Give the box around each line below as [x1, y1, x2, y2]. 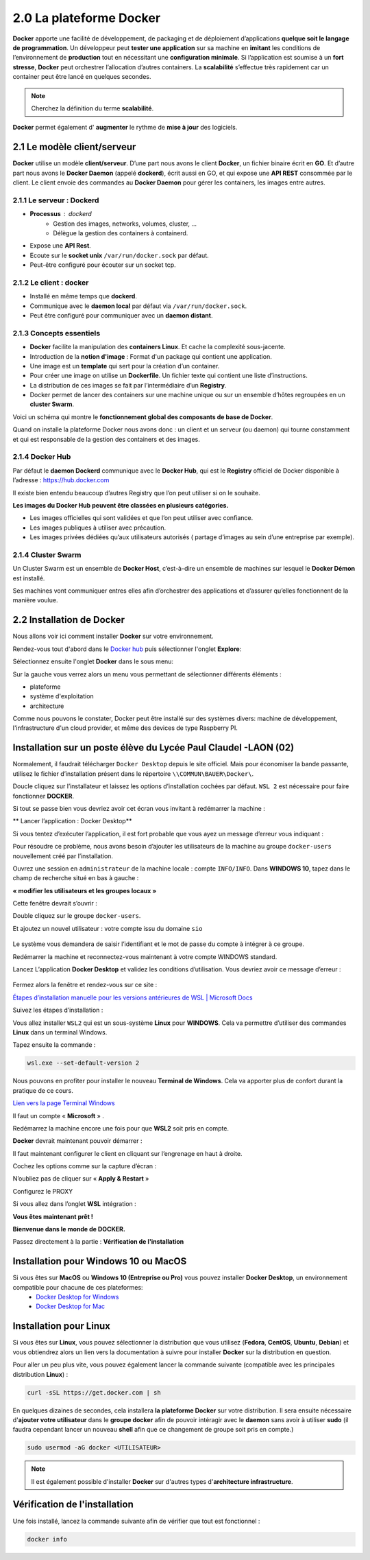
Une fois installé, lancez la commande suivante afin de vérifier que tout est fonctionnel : [12, 1517, 260, 1525]
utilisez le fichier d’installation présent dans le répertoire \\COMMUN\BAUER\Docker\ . [12, 769, 254, 778]
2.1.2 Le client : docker [12, 278, 89, 287]
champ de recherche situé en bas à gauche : [12, 874, 139, 882]
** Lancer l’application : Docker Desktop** [12, 817, 132, 825]
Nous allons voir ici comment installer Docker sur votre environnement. [12, 632, 214, 641]
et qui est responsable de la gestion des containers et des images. [12, 435, 200, 443]
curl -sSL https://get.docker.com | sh [27, 1388, 161, 1396]
